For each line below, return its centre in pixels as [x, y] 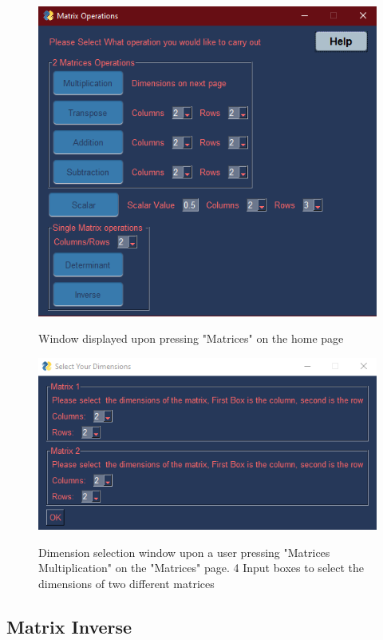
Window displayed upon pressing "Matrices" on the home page [191, 338]
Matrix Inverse [69, 626]
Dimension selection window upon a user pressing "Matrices [184, 552]
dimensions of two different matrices [126, 583]
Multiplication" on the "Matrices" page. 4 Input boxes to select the [201, 568]
